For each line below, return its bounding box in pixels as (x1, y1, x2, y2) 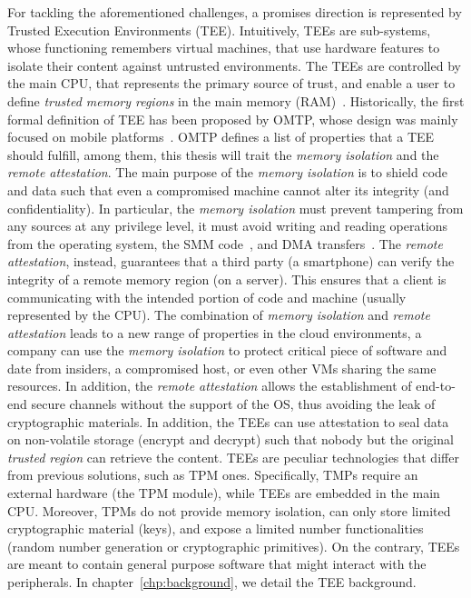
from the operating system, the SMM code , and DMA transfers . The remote (7, 234, 443, 253)
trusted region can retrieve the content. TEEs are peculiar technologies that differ (7, 447, 459, 466)
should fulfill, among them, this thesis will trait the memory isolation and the (7, 145, 439, 164)
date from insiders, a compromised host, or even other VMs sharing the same (7, 358, 437, 377)
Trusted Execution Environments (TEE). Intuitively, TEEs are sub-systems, (7, 20, 431, 39)
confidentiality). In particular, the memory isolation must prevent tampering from (7, 198, 464, 217)
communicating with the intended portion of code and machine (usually (7, 287, 407, 306)
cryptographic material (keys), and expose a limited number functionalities (7, 519, 424, 538)
